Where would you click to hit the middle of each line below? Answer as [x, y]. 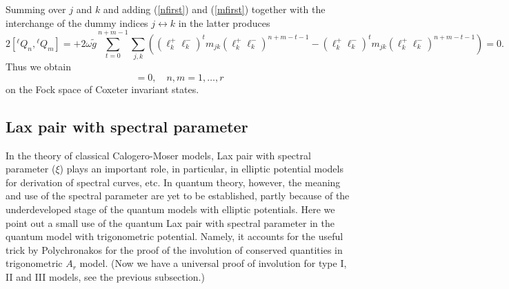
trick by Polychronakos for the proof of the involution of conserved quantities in [174, 249]
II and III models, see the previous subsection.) [105, 277]
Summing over [36, 9]
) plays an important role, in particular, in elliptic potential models [201, 169]
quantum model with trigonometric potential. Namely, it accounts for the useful [174, 236]
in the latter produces [224, 22]
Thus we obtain [38, 67]
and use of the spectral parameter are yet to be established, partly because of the [178, 196]
